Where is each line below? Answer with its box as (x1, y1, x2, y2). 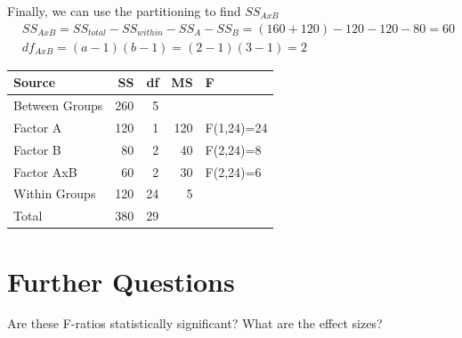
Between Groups (13, 96, 103, 114)
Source (13, 73, 56, 92)
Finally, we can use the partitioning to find (7, 2, 241, 20)
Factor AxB (13, 162, 77, 181)
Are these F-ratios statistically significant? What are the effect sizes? (7, 314, 383, 333)
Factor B (13, 140, 61, 158)
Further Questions (7, 262, 235, 299)
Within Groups (13, 184, 96, 203)
